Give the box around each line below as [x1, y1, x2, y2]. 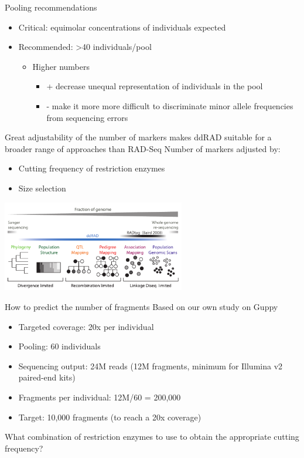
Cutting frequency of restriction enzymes [18, 162, 165, 174]
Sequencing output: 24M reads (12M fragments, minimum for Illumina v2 [18, 359, 283, 372]
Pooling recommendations [5, 1, 97, 13]
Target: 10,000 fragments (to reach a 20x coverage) [18, 410, 201, 423]
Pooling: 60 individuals [18, 340, 101, 352]
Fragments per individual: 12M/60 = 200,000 [18, 391, 181, 403]
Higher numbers [32, 60, 90, 72]
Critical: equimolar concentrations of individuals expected [18, 21, 226, 33]
